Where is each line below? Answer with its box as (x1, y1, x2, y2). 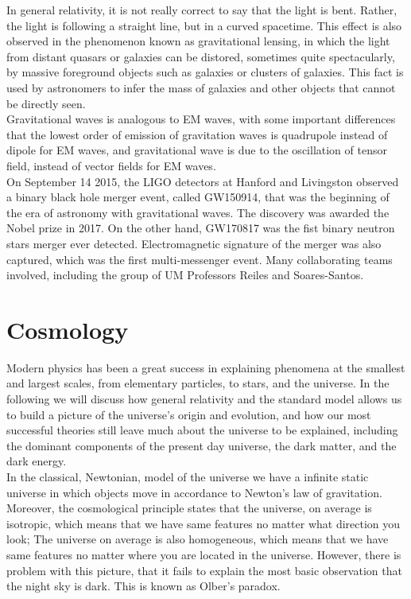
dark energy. (6, 453, 67, 469)
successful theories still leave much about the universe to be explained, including (6, 422, 398, 438)
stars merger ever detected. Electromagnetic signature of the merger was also (6, 235, 382, 251)
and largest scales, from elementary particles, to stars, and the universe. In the (6, 375, 390, 391)
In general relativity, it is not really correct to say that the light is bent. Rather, (6, 2, 397, 18)
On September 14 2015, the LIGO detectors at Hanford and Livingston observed (6, 173, 399, 189)
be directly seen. (6, 95, 86, 111)
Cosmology (6, 313, 129, 345)
